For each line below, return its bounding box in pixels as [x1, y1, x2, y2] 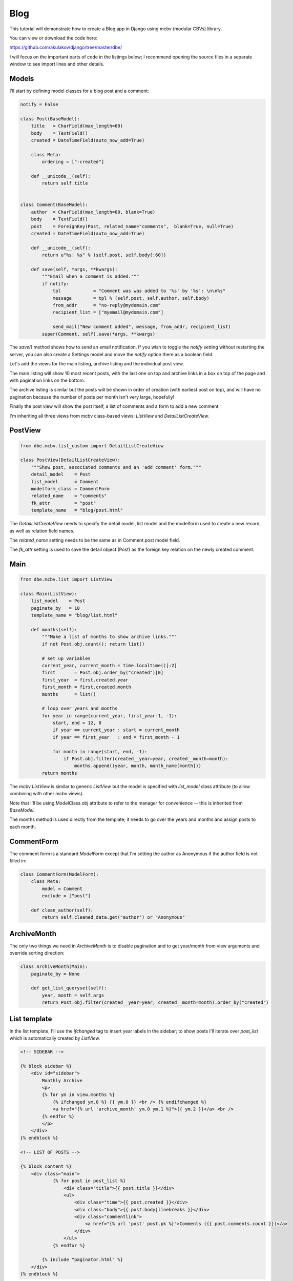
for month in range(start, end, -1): [52, 749, 148, 754]
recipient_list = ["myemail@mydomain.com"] [52, 309, 164, 315]
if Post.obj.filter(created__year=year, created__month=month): [63, 756, 228, 762]
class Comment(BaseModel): [20, 202, 88, 208]
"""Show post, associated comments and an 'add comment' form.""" [31, 464, 202, 470]
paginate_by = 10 [31, 605, 80, 611]
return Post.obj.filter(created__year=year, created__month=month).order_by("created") [41, 1000, 269, 1005]
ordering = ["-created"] [41, 159, 104, 165]
